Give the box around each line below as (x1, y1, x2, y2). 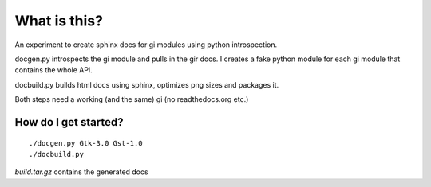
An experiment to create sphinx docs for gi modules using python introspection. (14, 40, 278, 49)
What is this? (14, 12, 104, 29)
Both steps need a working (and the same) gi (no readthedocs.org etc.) (14, 95, 249, 104)
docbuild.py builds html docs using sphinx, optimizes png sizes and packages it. (14, 80, 279, 89)
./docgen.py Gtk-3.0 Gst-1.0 (29, 138, 143, 147)
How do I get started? (14, 115, 124, 129)
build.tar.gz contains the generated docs (14, 167, 148, 177)
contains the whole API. (14, 65, 93, 75)
